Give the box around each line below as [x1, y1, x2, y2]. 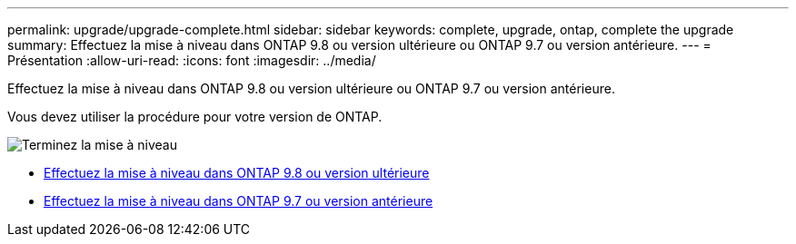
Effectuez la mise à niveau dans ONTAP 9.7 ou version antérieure [44, 193, 433, 209]
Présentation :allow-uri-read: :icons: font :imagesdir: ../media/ [7, 53, 376, 68]
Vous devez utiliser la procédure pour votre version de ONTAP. [7, 109, 383, 124]
